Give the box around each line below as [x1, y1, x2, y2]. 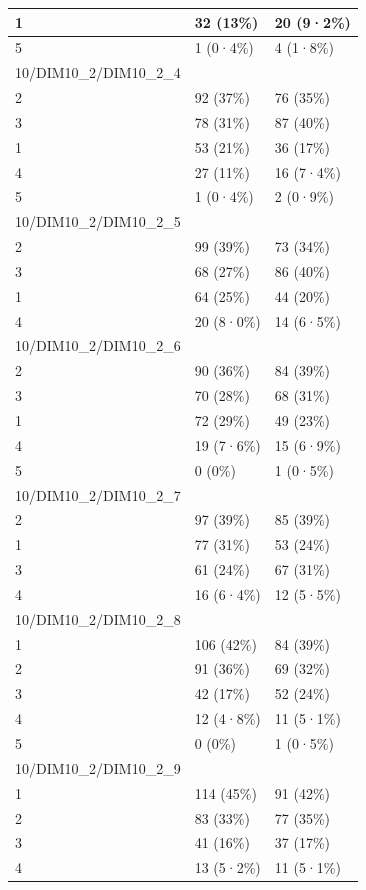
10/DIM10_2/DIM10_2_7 [15, 484, 181, 505]
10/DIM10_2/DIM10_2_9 [15, 757, 181, 778]
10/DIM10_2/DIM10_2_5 [15, 211, 181, 232]
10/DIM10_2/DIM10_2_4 [15, 62, 181, 83]
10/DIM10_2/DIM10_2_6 [15, 335, 181, 356]
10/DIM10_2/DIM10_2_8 [15, 608, 181, 629]
